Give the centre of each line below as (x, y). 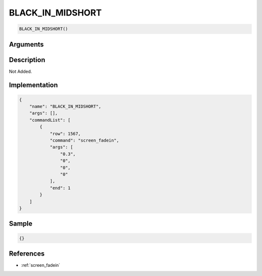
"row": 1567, (65, 134)
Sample (21, 224)
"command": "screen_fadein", (84, 140)
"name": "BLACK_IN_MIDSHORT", (65, 106)
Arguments (26, 44)
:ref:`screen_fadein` (41, 265)
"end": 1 (60, 188)
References (27, 253)
